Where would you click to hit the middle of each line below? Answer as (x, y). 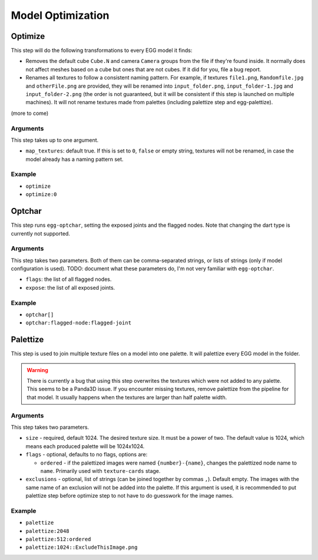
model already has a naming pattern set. (74, 159)
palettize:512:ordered (58, 539)
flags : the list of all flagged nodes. (69, 279)
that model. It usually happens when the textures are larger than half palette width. (127, 397)
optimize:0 (41, 195)
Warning (37, 370)
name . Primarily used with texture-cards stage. (100, 470)
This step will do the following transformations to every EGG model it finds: (102, 51)
